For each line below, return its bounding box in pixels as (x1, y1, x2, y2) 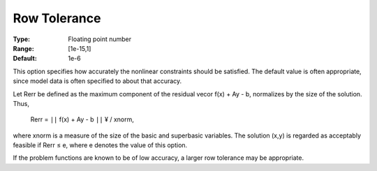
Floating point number (68, 35, 132, 43)
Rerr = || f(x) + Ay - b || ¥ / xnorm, (30, 115, 134, 124)
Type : (13, 35, 31, 43)
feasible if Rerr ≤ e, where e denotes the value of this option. (13, 141, 188, 149)
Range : (13, 44, 34, 52)
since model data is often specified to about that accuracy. (13, 77, 182, 85)
